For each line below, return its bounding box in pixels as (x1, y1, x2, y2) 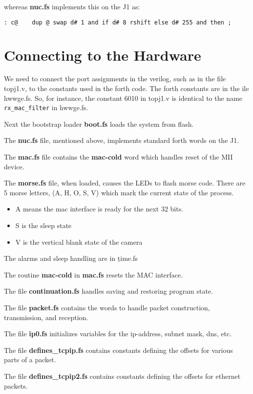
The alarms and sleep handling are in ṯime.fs (4, 253, 138, 263)
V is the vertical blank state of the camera (15, 236, 143, 247)
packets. (4, 380, 28, 391)
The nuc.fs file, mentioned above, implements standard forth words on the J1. (4, 135, 239, 145)
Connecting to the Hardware (4, 45, 201, 65)
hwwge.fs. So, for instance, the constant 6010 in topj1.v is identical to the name (4, 93, 243, 103)
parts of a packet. (4, 354, 56, 365)
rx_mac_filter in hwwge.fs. (4, 102, 88, 113)
